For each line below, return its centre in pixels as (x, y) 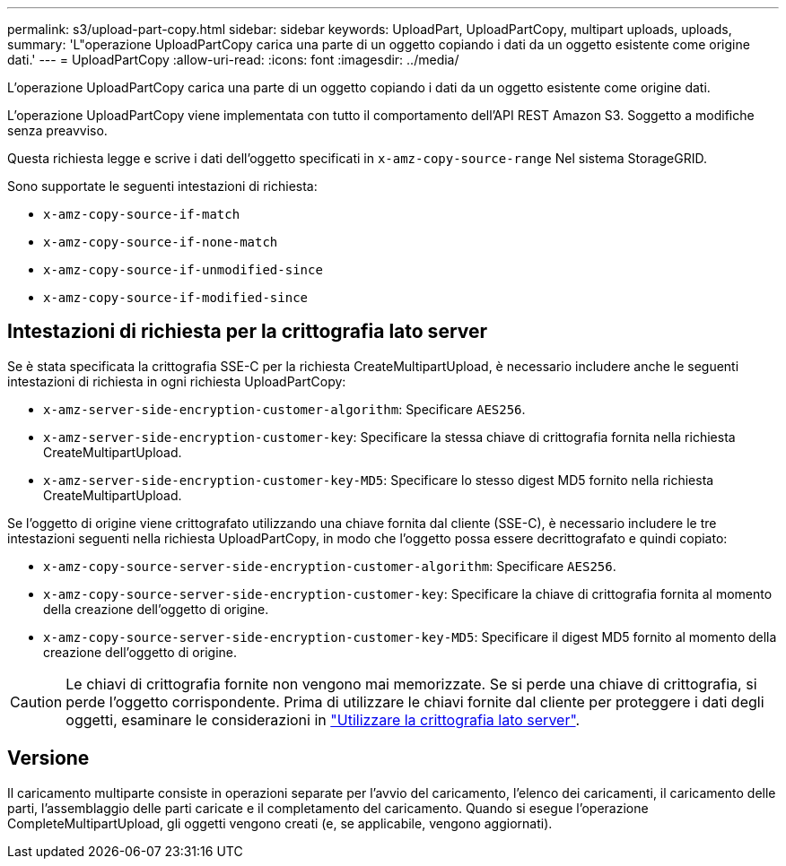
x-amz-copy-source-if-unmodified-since (183, 270)
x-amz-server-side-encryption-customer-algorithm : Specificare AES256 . (284, 409)
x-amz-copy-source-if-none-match (161, 242)
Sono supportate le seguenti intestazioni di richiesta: (162, 186)
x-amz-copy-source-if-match (142, 214)
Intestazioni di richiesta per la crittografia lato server (248, 332)
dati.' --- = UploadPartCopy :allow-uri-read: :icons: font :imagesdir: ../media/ (233, 60)
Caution (36, 701)
